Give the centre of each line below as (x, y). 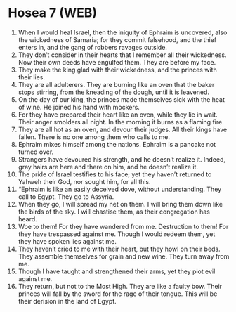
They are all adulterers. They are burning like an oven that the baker (116, 84)
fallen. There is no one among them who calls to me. (94, 137)
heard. (27, 219)
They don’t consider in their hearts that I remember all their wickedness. (122, 55)
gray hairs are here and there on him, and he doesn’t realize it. (108, 167)
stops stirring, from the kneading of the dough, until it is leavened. (114, 92)
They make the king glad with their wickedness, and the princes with (117, 70)
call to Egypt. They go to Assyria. (66, 196)
